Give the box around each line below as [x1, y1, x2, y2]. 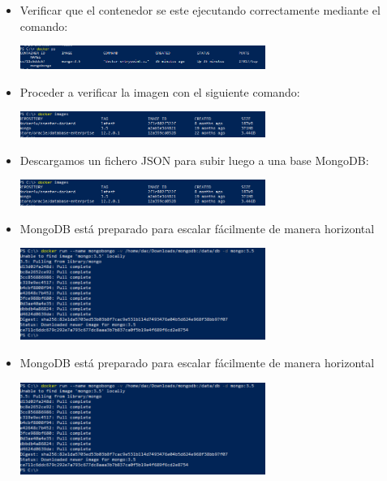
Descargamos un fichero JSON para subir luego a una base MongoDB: [19, 151, 369, 168]
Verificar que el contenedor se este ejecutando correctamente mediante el [19, 2, 381, 18]
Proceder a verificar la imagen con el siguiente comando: [19, 83, 300, 100]
